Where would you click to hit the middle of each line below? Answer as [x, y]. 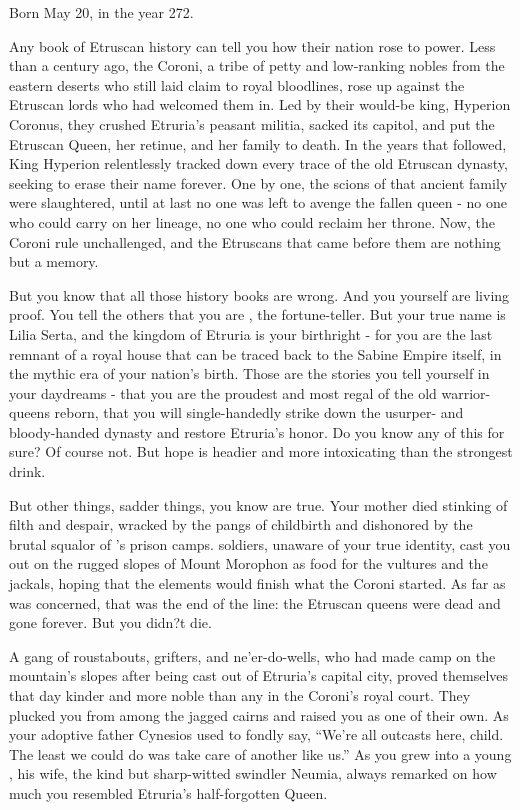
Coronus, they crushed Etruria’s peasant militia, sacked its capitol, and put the [252, 123]
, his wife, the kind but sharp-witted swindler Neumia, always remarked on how [253, 773]
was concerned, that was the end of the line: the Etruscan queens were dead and [255, 602]
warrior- [466, 392]
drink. [27, 471]
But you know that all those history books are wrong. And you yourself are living [259, 294]
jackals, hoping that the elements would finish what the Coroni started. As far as [257, 583]
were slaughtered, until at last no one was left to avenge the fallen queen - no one [258, 202]
